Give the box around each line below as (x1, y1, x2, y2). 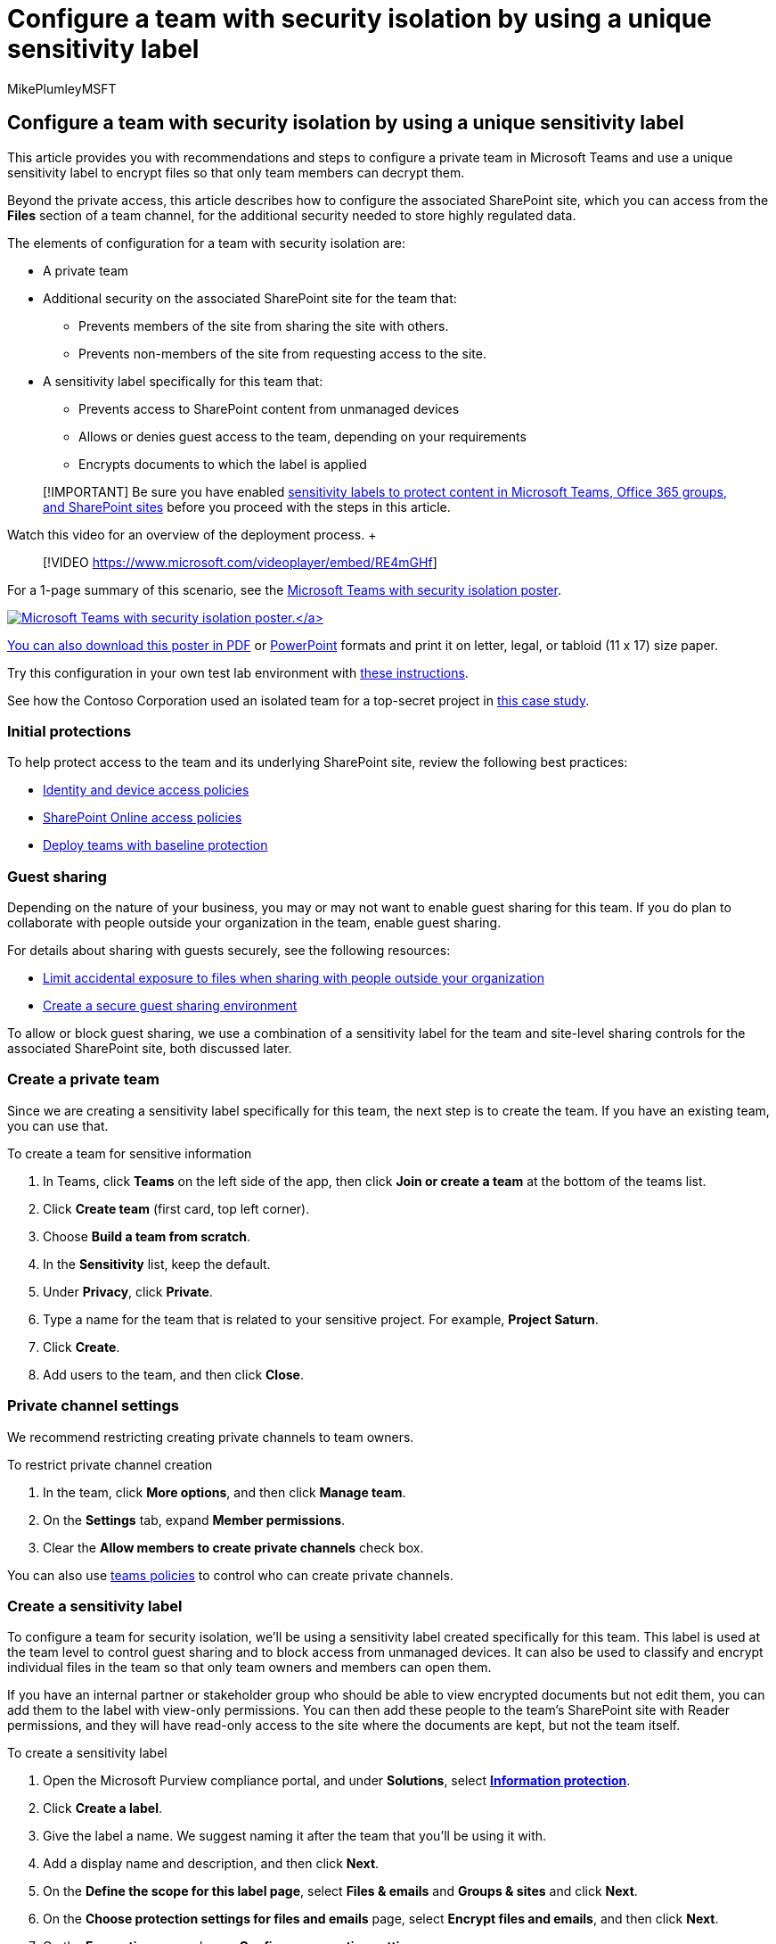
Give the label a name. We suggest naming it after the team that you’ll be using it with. (43, 1828, 547, 1844)
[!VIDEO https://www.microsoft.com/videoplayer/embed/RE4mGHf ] (43, 554, 437, 570)
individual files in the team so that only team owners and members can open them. (7, 1660, 492, 1676)
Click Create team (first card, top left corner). (43, 1200, 310, 1216)
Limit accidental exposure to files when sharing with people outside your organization (43, 970, 544, 986)
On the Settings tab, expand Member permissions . (43, 1512, 346, 1528)
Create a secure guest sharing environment (43, 998, 298, 1014)
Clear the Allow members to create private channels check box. (43, 1539, 424, 1555)
